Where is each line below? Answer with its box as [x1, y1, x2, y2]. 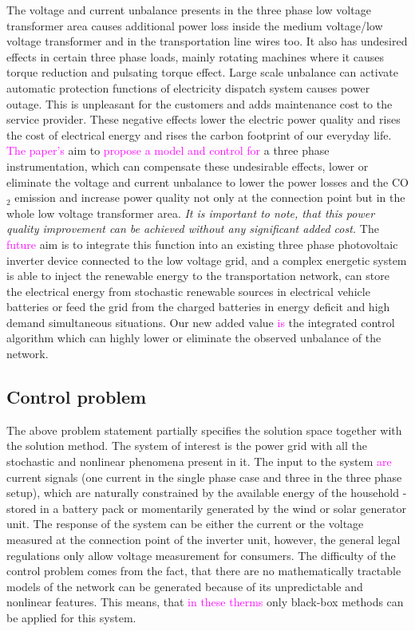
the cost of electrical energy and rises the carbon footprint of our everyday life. [6, 126, 392, 143]
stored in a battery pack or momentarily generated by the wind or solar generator [6, 499, 407, 516]
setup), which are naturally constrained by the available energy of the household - [6, 484, 407, 501]
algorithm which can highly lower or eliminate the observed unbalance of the [6, 329, 381, 346]
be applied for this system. [6, 609, 136, 625]
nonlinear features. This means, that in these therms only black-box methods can [6, 594, 404, 610]
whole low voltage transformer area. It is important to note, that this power [6, 204, 375, 221]
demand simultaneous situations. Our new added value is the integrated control [6, 314, 395, 330]
